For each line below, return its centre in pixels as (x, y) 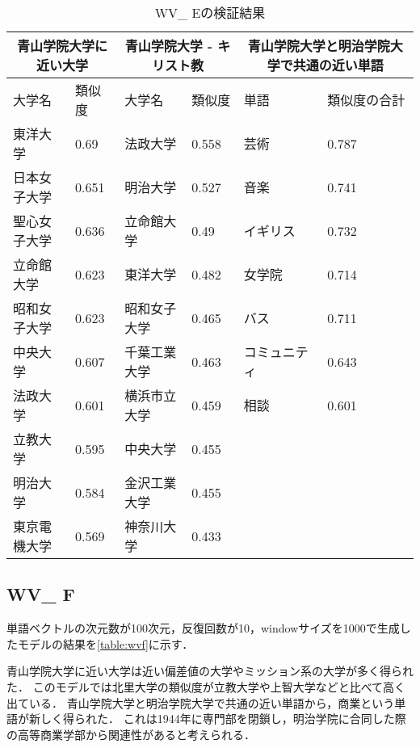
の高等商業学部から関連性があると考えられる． (131, 734)
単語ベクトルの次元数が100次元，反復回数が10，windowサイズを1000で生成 (203, 628)
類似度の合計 (366, 100)
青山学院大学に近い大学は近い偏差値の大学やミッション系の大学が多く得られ (210, 671)
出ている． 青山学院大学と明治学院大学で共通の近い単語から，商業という (201, 702)
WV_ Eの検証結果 (210, 13)
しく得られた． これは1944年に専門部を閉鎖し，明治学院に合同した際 (223, 719)
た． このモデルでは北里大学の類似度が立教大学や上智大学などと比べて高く (206, 686)
